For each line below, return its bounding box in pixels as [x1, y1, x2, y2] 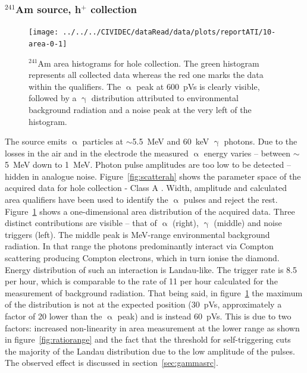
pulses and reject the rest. [183, 193, 278, 206]
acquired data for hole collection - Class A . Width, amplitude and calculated [5, 181, 287, 194]
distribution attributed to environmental [91, 92, 239, 104]
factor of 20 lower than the [5, 310, 102, 322]
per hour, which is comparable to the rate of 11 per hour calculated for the [5, 275, 278, 287]
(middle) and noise [214, 217, 282, 229]
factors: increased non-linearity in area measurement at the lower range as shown [5, 321, 300, 334]
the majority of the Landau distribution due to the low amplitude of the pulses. [5, 344, 295, 357]
